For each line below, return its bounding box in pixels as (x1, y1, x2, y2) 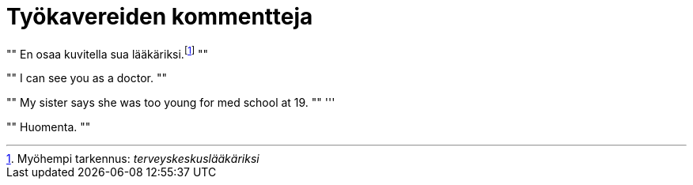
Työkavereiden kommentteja (6, 3, 313, 30)
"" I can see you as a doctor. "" (6, 71, 167, 85)
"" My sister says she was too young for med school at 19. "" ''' (6, 96, 335, 110)
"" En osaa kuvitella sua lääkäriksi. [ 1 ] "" (6, 44, 209, 61)
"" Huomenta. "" (6, 120, 91, 134)
